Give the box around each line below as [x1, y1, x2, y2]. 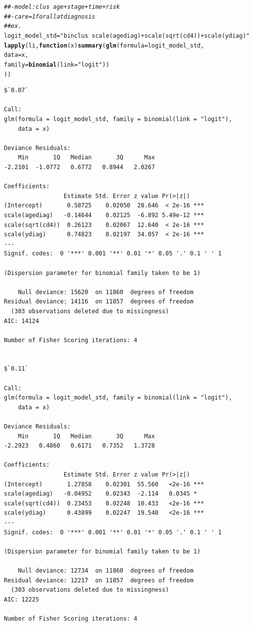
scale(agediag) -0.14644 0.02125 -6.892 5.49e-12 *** [4, 211, 204, 219]
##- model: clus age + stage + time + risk [4, 3, 120, 10]
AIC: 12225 [4, 596, 39, 603]
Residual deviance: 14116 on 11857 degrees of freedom [4, 298, 194, 305]
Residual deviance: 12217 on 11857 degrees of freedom [4, 576, 194, 584]
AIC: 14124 [4, 317, 39, 325]
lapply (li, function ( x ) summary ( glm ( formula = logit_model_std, [4, 42, 204, 49]
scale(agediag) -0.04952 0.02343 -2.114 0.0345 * [4, 490, 197, 498]
